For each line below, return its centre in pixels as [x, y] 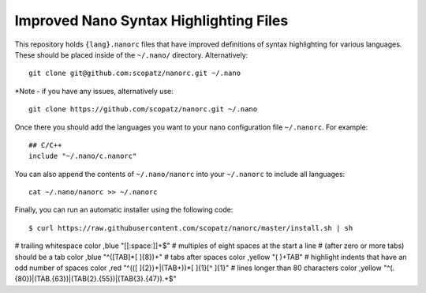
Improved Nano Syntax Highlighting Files [151, 21]
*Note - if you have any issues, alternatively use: [94, 91]
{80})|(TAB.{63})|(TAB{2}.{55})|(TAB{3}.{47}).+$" [95, 279]
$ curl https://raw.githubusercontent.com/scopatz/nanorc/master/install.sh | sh [191, 228]
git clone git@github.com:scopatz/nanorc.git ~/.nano [135, 73]
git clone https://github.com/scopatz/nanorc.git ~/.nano [143, 109]
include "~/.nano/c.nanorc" [83, 156]
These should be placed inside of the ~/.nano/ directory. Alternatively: [131, 54]
